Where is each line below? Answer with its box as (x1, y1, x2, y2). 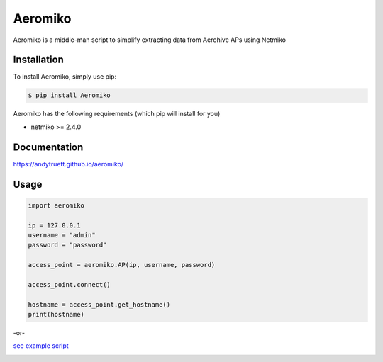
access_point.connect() (28, 281, 111, 288)
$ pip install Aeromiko (28, 91, 111, 99)
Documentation (13, 141, 84, 153)
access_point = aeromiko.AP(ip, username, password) (28, 261, 216, 269)
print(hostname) (28, 310, 85, 319)
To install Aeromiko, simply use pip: (13, 72, 117, 81)
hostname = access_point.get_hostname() (28, 300, 170, 308)
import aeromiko (28, 201, 85, 209)
